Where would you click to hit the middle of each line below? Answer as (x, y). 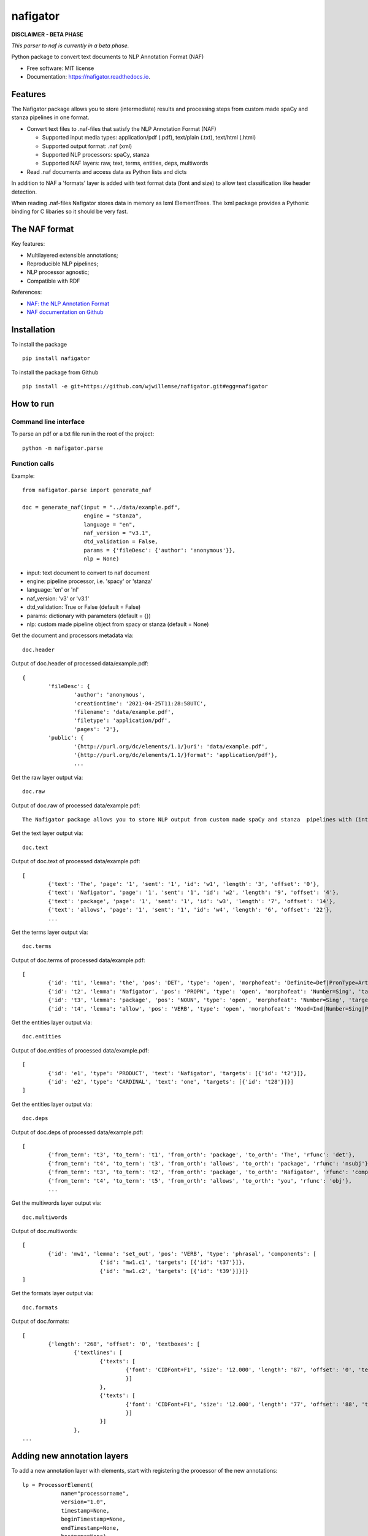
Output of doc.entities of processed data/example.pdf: (80, 1050)
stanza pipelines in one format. (50, 117)
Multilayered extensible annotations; (73, 255)
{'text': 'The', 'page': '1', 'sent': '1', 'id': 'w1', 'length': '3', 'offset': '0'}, (184, 884)
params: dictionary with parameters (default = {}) (89, 616)
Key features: (28, 244)
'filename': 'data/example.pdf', (124, 712)
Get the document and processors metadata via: (73, 635)
